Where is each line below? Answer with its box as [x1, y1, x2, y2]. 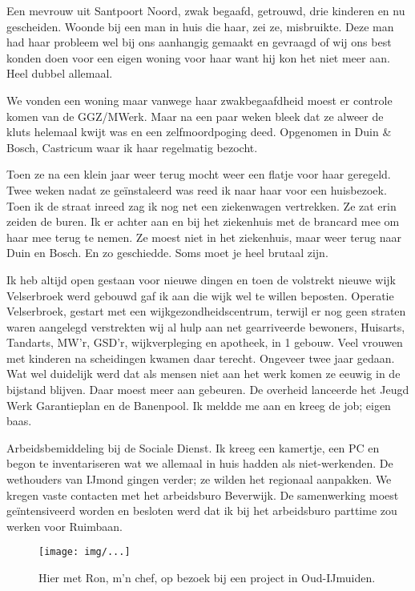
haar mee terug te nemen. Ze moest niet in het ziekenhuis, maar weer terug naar [6, 228, 402, 245]
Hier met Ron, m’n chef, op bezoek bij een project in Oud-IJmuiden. [38, 569, 376, 586]
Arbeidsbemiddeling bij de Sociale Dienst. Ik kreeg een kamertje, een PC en [6, 439, 380, 456]
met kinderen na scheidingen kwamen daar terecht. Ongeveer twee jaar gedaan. [6, 349, 395, 366]
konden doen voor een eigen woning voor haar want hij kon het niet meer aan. [6, 49, 390, 66]
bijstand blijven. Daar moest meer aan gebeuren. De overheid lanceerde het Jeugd [6, 381, 409, 398]
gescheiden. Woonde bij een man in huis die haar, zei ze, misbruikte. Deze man [6, 18, 394, 34]
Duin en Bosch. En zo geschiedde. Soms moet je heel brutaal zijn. [6, 244, 328, 261]
